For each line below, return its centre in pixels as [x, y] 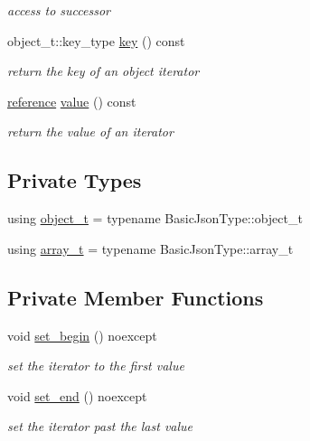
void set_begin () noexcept [82, 335]
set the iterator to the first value [96, 366]
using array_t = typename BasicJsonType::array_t [150, 248]
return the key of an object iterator [103, 71]
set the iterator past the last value [100, 426]
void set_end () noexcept [77, 395]
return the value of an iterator [90, 131]
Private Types [75, 180]
